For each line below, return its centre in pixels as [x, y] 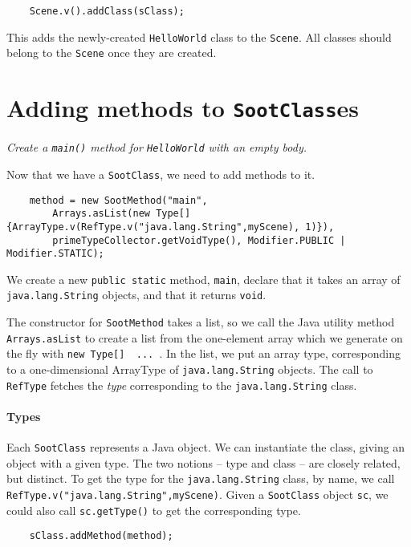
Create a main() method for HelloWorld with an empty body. [157, 147]
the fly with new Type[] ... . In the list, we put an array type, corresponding [203, 353]
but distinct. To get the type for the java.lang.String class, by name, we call [201, 478]
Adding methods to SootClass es [183, 108]
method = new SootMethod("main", [118, 200]
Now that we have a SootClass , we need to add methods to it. [161, 174]
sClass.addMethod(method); [101, 536]
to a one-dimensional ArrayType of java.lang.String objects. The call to [190, 369]
